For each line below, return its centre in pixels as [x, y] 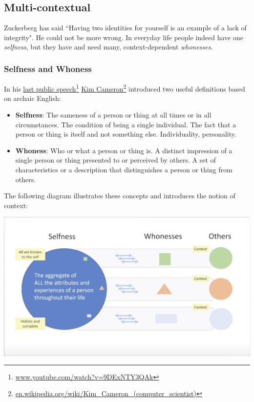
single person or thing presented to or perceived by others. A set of [116, 160]
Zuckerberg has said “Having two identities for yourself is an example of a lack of [125, 28]
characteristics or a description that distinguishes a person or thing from [124, 170]
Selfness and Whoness [48, 68]
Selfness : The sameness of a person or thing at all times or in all [113, 115]
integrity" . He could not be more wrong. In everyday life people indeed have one [124, 37]
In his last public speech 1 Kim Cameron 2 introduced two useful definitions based [125, 88]
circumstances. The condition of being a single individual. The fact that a [126, 124]
